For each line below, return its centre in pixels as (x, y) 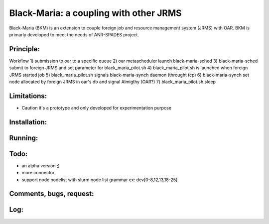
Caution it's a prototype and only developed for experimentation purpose (97, 108)
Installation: (28, 122)
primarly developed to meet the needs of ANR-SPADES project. (74, 34)
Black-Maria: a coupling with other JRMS (95, 13)
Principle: (24, 49)
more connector (38, 173)
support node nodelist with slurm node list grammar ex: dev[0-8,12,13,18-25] (100, 180)
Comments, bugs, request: (52, 194)
